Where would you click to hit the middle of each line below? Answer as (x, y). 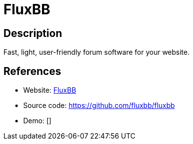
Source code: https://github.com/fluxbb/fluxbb (99, 106)
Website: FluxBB (50, 90)
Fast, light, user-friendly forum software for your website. (97, 52)
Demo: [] (38, 121)
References (32, 71)
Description (33, 33)
